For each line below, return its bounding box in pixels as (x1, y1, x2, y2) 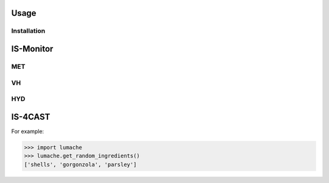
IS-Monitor (11, 44, 54, 54)
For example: (11, 128, 44, 135)
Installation (11, 27, 46, 35)
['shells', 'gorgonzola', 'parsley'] (24, 161, 137, 168)
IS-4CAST (11, 111, 51, 122)
